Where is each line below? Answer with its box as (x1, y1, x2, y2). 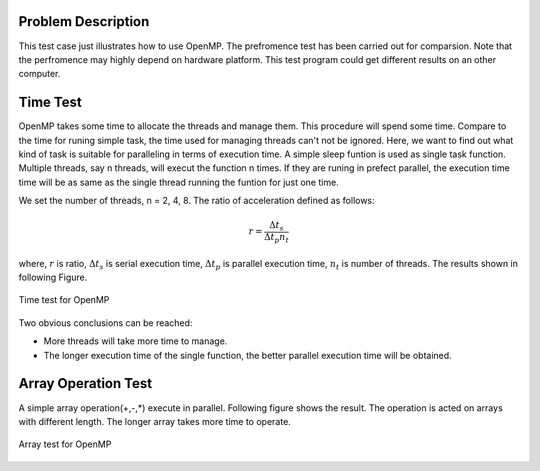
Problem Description (18, 13, 150, 30)
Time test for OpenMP (18, 294, 110, 306)
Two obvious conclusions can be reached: (18, 316, 193, 329)
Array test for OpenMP (18, 438, 112, 450)
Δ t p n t (263, 231, 290, 245)
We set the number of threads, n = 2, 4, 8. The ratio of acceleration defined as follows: (18, 195, 375, 207)
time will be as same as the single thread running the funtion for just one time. (18, 176, 339, 188)
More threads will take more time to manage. (43, 335, 228, 347)
